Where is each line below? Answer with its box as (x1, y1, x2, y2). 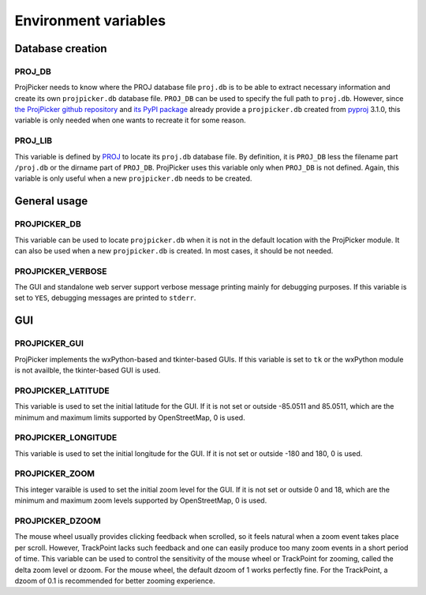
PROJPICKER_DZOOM (14, 515, 102, 526)
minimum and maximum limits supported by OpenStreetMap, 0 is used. (14, 413, 245, 422)
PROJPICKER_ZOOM (14, 468, 95, 479)
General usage (14, 194, 88, 208)
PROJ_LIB (14, 135, 53, 146)
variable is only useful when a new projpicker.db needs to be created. (14, 174, 252, 183)
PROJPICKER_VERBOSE (14, 265, 107, 276)
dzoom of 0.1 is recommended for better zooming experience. (14, 576, 215, 586)
